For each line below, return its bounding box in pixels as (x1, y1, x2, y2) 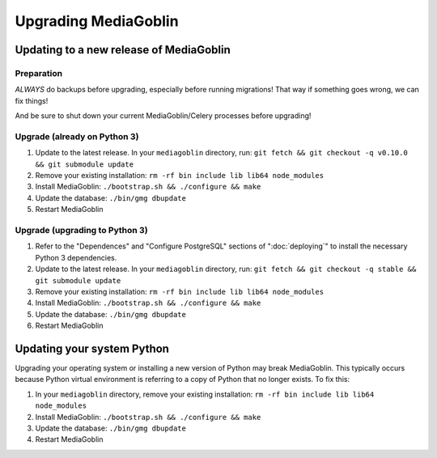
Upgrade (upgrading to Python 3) (15, 224, 149, 235)
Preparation (15, 67, 63, 78)
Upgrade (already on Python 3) (15, 130, 139, 142)
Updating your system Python (15, 341, 170, 355)
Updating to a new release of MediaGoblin (15, 43, 231, 57)
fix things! (15, 95, 49, 105)
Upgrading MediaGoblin (15, 12, 179, 30)
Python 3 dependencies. (35, 252, 117, 262)
